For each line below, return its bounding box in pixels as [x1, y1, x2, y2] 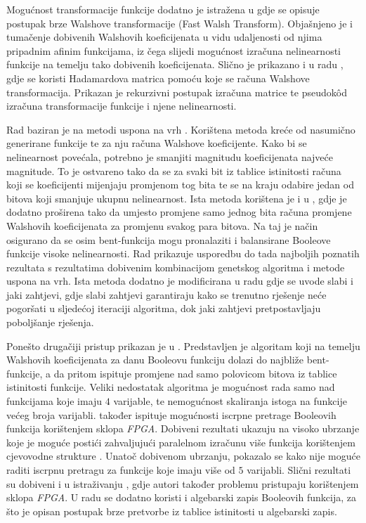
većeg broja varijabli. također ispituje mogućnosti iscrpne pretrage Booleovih [6, 407, 336, 422]
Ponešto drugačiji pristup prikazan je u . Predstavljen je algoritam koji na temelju [6, 338, 360, 353]
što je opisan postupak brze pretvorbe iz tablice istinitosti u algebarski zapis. [6, 503, 337, 518]
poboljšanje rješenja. [6, 315, 94, 330]
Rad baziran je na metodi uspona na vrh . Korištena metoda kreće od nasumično [6, 122, 355, 136]
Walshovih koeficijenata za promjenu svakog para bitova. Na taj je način [6, 218, 318, 233]
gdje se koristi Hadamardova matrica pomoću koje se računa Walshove [6, 70, 310, 85]
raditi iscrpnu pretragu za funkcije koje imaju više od [6, 463, 235, 477]
